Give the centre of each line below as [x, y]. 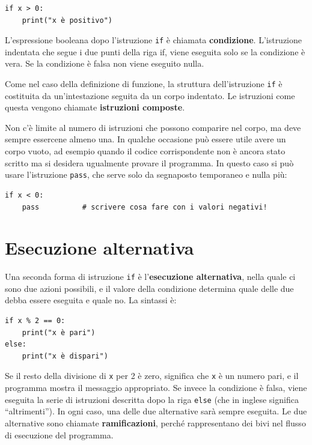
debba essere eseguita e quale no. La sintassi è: [91, 300]
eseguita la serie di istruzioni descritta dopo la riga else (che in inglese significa [152, 399]
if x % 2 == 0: [35, 321]
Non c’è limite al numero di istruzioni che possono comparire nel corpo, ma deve [153, 127]
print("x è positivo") [67, 20]
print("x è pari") [59, 332]
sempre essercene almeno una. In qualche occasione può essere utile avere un [145, 139]
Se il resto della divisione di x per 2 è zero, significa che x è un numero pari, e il [152, 376]
